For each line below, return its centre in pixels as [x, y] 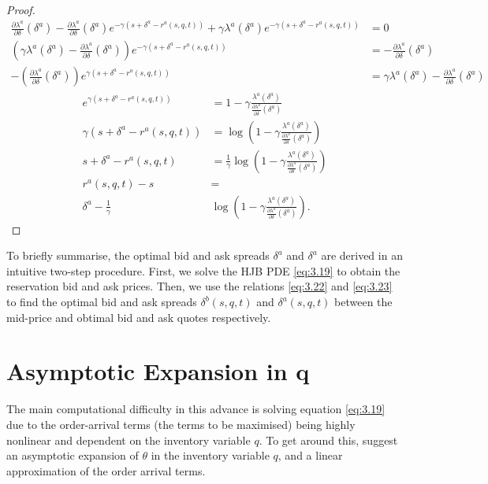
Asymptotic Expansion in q [158, 371]
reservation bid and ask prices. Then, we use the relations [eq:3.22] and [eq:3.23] [199, 286]
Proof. [21, 9]
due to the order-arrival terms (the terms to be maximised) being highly [181, 424]
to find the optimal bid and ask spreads [102, 302]
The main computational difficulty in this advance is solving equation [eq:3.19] [196, 409]
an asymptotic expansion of [73, 455]
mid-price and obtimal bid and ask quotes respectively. [139, 317]
